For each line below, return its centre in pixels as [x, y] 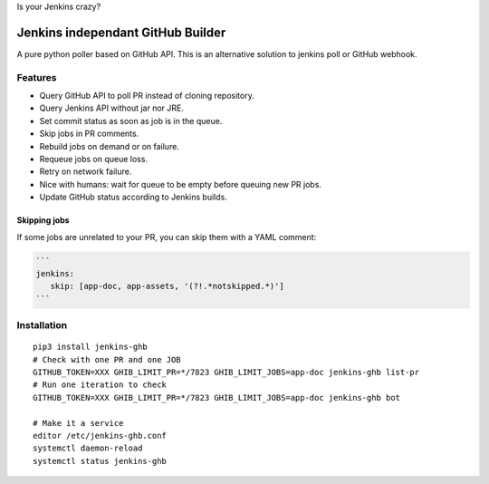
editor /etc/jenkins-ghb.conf [100, 436]
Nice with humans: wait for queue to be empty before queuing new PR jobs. [180, 184]
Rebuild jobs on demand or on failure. [110, 146]
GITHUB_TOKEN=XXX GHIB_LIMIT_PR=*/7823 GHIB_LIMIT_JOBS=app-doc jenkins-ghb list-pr [226, 373]
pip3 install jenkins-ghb [91, 347]
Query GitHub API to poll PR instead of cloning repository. [147, 96]
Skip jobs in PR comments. [89, 134]
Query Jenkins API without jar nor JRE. [112, 108]
